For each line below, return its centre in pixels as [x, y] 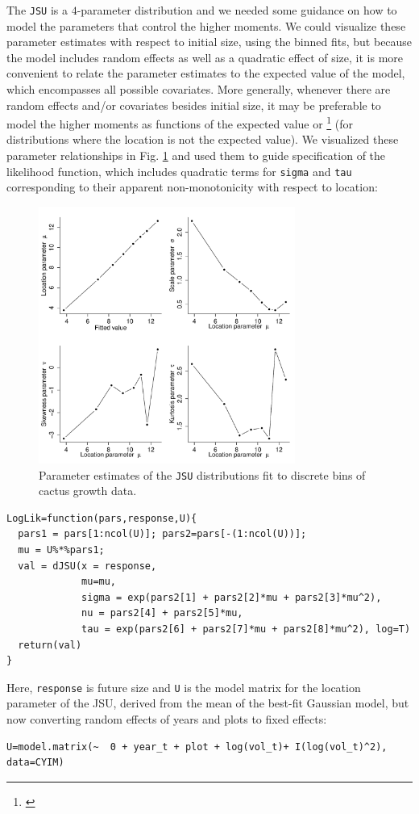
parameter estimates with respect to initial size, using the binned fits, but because [209, 42]
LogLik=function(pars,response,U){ [102, 518]
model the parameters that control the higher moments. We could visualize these [206, 25]
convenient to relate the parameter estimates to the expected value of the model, [206, 73]
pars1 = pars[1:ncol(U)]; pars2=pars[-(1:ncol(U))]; [162, 534]
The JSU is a [37, 10]
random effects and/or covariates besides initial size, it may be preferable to [194, 105]
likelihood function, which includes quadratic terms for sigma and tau [179, 171]
